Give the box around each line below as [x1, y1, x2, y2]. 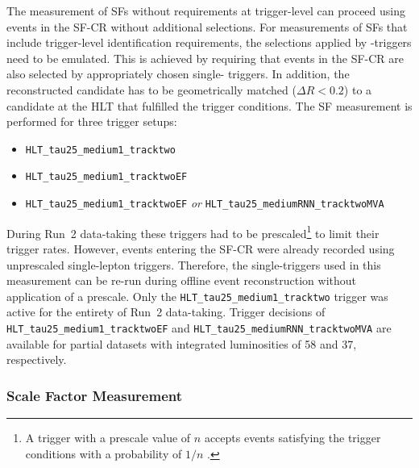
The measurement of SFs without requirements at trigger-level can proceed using [6, 2, 405, 19]
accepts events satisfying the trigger [204, 429, 381, 446]
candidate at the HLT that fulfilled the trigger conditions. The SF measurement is [6, 97, 413, 114]
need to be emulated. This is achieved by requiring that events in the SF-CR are [6, 49, 404, 66]
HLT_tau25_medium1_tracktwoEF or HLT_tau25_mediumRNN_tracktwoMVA [25, 194, 384, 211]
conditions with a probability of [25, 445, 182, 462]
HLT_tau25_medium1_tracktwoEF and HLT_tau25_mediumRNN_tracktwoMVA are [6, 320, 392, 336]
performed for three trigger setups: [6, 113, 177, 130]
